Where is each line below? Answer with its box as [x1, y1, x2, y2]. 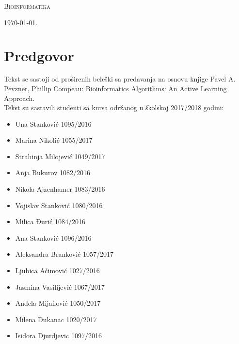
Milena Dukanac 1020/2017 [15, 314, 97, 324]
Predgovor [4, 46, 74, 66]
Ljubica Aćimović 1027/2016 [15, 265, 100, 276]
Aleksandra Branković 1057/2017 [15, 249, 113, 259]
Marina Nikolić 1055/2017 [15, 135, 93, 145]
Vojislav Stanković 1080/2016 [15, 200, 103, 210]
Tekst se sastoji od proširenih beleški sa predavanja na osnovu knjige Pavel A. [4, 74, 236, 84]
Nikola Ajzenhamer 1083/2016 [15, 184, 105, 194]
